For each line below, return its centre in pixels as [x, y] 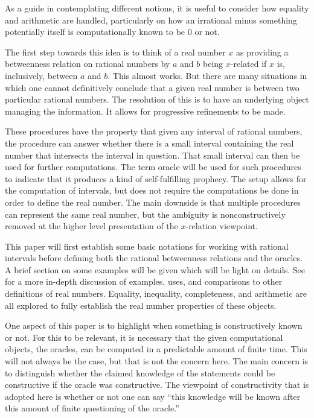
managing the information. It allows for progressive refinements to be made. [145, 111]
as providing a [262, 52]
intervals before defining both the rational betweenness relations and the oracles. [154, 258]
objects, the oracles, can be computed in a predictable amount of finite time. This [156, 349]
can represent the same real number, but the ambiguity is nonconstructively [145, 214]
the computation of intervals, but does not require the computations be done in [152, 190]
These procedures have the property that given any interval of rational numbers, [154, 131]
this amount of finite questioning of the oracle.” [92, 408]
